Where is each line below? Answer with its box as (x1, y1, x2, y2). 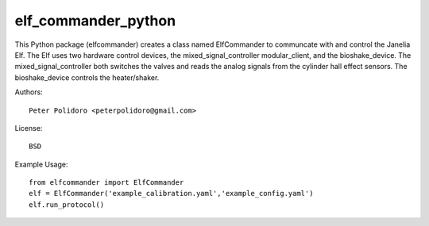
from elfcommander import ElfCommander (29, 178, 184, 187)
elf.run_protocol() (29, 200, 105, 209)
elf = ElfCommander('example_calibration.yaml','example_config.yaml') (29, 189, 314, 198)
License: (14, 123, 43, 132)
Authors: (14, 87, 43, 97)
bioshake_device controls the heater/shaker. (14, 72, 160, 82)
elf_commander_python (14, 12, 176, 29)
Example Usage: (14, 159, 68, 169)
